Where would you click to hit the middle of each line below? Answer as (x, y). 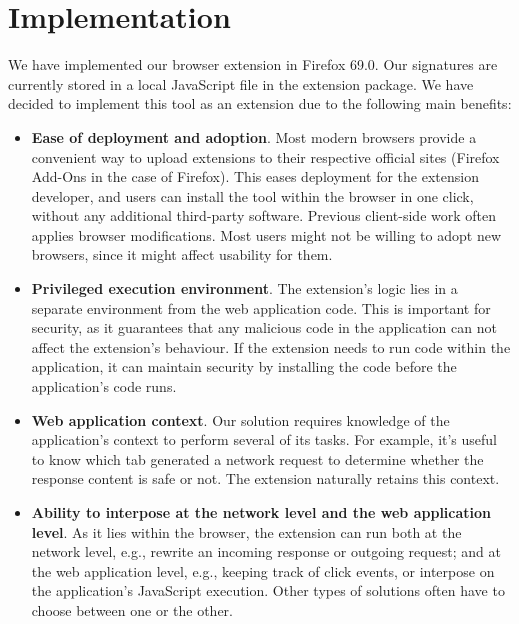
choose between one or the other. (132, 609)
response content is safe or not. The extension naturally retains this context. (265, 478)
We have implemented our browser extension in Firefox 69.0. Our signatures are (253, 64)
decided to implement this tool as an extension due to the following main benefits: (260, 103)
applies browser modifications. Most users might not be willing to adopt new (266, 234)
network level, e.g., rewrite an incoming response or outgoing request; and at (266, 551)
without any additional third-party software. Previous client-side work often (264, 215)
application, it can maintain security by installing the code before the (244, 366)
